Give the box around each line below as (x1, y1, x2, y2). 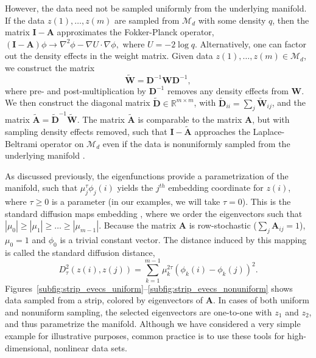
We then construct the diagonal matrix (5, 96, 150, 109)
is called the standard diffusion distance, (5, 246, 155, 258)
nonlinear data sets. (54, 341, 127, 354)
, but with (252, 113, 290, 126)
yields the (117, 181, 153, 194)
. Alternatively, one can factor (195, 37, 306, 50)
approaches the (194, 125, 250, 137)
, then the (272, 13, 309, 26)
